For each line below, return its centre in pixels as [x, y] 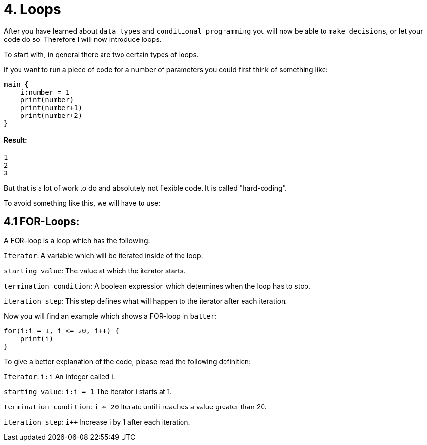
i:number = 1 [45, 92]
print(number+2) [51, 115]
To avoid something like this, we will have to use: [82, 203]
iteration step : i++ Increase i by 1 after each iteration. [97, 422]
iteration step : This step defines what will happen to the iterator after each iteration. [146, 301]
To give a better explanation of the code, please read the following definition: [128, 361]
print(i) [37, 339]
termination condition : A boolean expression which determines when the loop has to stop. [157, 286]
